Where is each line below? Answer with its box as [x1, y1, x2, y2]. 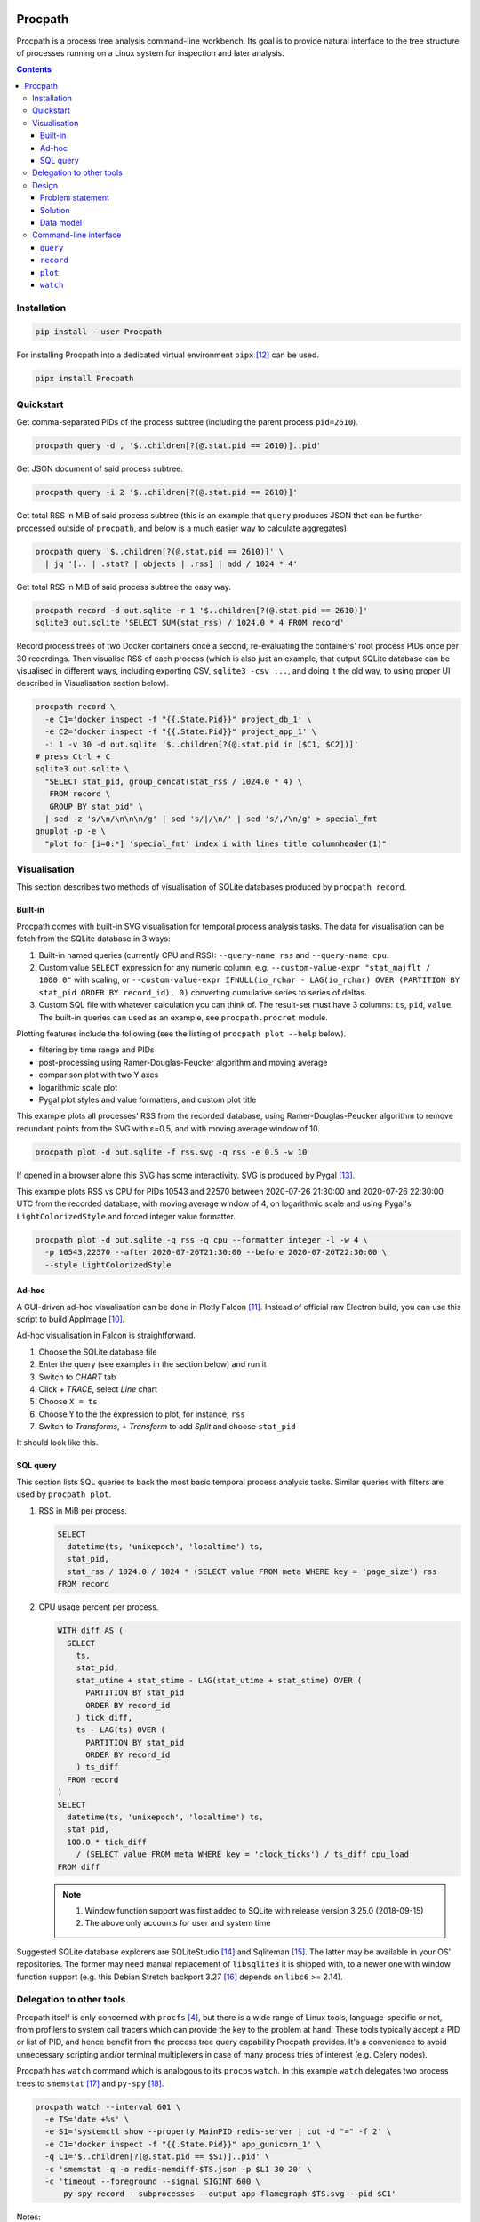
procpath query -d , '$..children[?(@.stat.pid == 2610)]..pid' [35, 441, 322, 451]
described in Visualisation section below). [16, 678, 169, 689]
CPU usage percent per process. [38, 1602, 159, 1612]
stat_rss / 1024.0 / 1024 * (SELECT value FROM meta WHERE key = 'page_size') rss [67, 1566, 437, 1577]
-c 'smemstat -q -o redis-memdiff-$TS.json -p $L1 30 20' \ [44, 2164, 312, 2174]
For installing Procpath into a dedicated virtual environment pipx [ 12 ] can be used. [16, 349, 320, 360]
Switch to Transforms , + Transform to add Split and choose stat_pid [38, 1421, 297, 1432]
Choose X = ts [38, 1396, 98, 1407]
